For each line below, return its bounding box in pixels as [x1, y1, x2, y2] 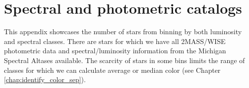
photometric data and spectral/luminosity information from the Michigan [4, 45, 226, 56]
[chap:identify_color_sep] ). [4, 74, 86, 85]
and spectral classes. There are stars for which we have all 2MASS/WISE [4, 36, 226, 46]
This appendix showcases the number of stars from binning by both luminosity [4, 26, 242, 37]
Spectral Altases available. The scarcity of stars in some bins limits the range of [4, 55, 245, 65]
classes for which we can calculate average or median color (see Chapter [4, 65, 221, 75]
